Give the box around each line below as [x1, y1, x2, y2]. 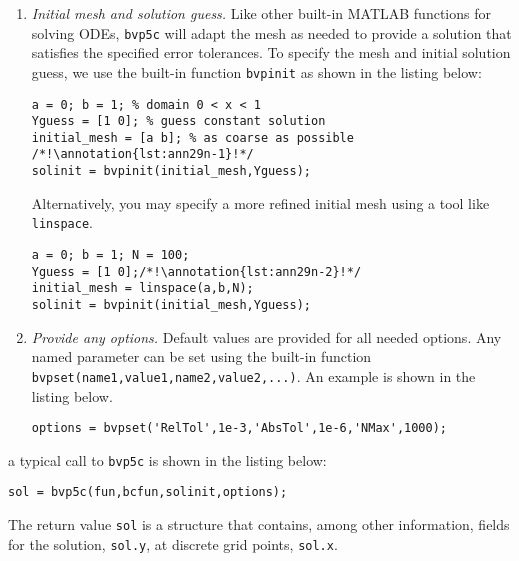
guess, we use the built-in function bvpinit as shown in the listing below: [31, 61, 482, 82]
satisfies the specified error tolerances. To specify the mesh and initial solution [31, 42, 511, 63]
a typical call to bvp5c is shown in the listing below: [8, 449, 327, 470]
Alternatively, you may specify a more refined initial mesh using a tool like [31, 192, 490, 213]
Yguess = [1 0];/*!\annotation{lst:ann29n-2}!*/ [31, 264, 362, 279]
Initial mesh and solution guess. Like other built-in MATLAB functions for [31, 3, 491, 23]
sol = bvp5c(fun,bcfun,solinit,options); [8, 485, 288, 500]
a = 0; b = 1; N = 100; [31, 248, 190, 263]
